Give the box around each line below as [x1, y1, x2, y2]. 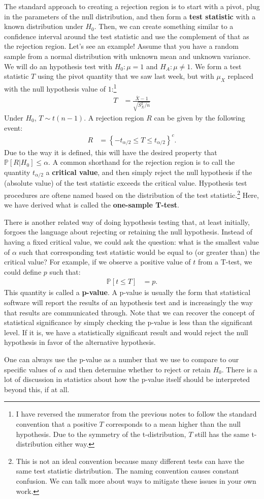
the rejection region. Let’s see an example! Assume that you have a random [4, 41, 239, 51]
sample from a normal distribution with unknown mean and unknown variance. [4, 50, 251, 61]
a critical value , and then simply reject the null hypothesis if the [46, 166, 252, 177]
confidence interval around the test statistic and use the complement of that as [4, 31, 249, 41]
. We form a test [190, 61, 242, 71]
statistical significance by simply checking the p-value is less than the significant [4, 317, 253, 328]
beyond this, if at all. [4, 384, 70, 394]
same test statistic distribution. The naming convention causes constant [16, 465, 239, 476]
